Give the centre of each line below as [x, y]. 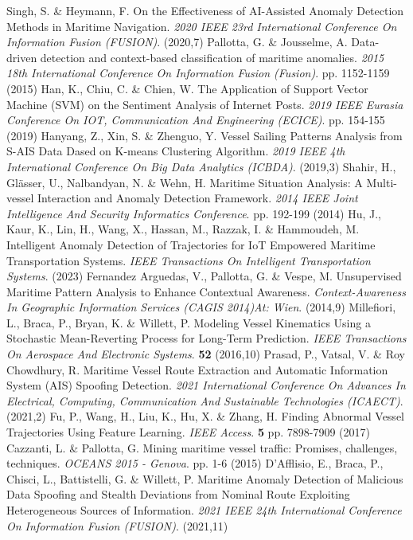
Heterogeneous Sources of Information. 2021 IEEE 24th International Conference [204, 510]
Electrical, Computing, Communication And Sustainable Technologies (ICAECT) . [205, 400]
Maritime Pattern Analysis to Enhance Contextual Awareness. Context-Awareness [206, 291]
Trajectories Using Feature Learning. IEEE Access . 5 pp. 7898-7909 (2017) [188, 432]
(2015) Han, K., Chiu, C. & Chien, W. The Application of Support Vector [187, 88]
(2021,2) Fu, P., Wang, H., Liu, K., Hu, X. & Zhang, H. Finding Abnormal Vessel [205, 416]
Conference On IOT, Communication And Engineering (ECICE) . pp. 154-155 [196, 120]
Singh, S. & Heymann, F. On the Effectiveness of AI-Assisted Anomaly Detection [205, 10]
